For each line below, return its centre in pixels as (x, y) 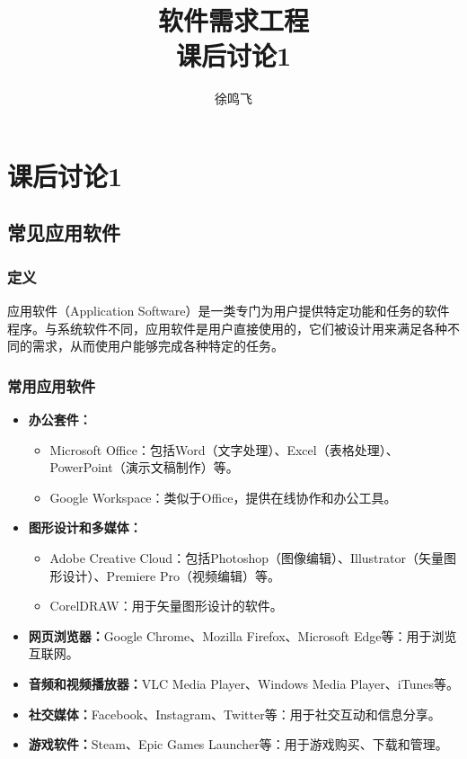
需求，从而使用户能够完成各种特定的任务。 (158, 346)
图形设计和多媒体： (85, 527)
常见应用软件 (64, 232)
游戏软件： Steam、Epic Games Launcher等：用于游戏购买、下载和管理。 (238, 744)
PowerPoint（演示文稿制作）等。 (144, 467)
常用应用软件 (52, 385)
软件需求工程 (233, 20)
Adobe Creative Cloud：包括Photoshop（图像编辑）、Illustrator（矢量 (247, 558)
